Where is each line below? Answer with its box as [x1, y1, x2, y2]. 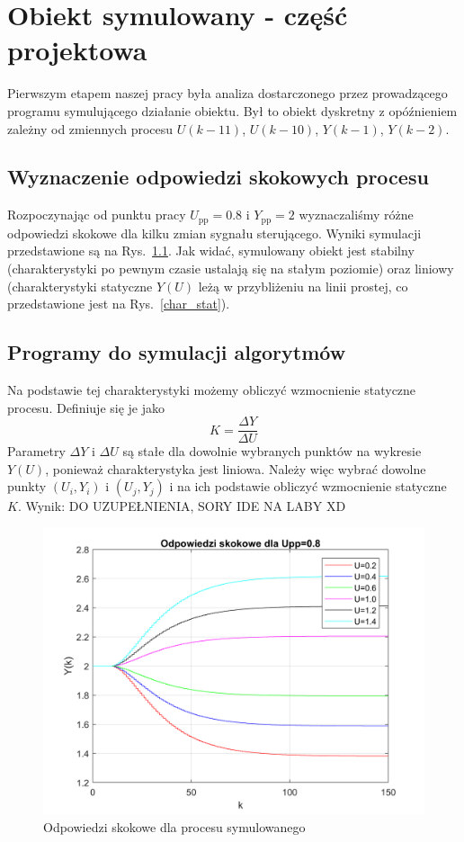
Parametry [7, 442, 66, 461]
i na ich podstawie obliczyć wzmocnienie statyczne [169, 477, 447, 496]
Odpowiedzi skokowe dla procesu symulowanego [43, 817, 306, 836]
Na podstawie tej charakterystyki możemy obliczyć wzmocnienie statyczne [7, 380, 416, 399]
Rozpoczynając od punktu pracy [7, 205, 186, 224]
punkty [7, 477, 47, 496]
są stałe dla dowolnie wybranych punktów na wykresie [122, 442, 422, 461]
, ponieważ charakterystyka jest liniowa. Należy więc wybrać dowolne [45, 459, 426, 478]
